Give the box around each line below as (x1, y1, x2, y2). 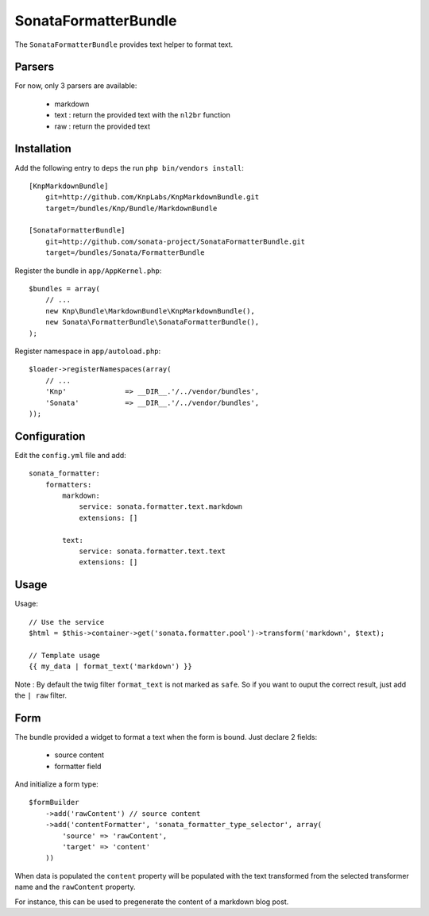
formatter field (54, 761, 102, 771)
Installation (14, 142, 71, 156)
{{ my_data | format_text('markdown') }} (29, 662, 192, 671)
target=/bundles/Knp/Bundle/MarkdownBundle (44, 203, 218, 213)
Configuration (14, 429, 86, 443)
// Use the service (29, 618, 105, 626)
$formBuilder (29, 798, 79, 807)
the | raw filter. (14, 691, 68, 700)
